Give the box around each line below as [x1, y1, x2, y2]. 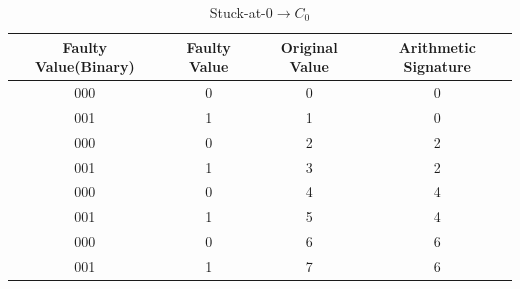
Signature [403, 56, 471, 77]
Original [280, 36, 338, 57]
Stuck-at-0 [209, 2, 273, 22]
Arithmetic [398, 36, 476, 57]
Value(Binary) [34, 56, 135, 77]
